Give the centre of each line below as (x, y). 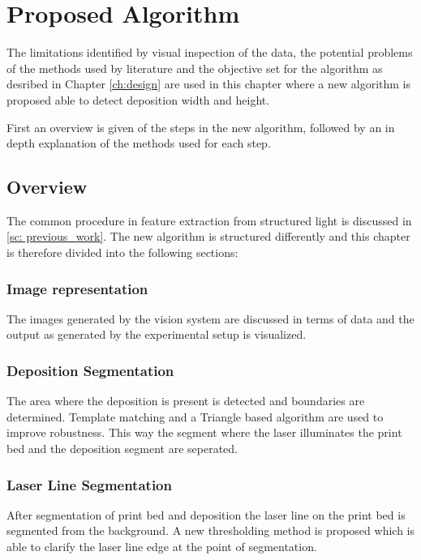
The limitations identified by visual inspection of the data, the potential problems (210, 52)
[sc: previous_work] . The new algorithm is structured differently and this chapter (208, 236)
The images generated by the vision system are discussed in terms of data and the (210, 318)
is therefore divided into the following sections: (122, 252)
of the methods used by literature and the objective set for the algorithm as (195, 68)
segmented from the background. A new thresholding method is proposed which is (210, 530)
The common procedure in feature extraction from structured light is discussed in (209, 220)
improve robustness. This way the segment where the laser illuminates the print (204, 432)
